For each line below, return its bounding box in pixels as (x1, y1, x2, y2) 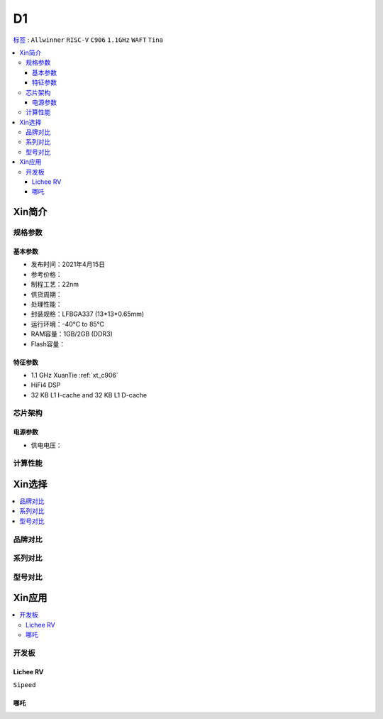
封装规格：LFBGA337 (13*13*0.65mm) (30, 309, 145, 319)
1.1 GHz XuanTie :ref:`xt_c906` (30, 371, 118, 379)
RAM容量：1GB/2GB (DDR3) (30, 330, 113, 339)
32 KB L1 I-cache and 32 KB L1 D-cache (30, 390, 148, 399)
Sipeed (13, 681, 36, 689)
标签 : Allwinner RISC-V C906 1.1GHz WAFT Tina (13, 35, 163, 44)
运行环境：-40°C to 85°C (30, 319, 105, 328)
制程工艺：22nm (30, 280, 79, 289)
